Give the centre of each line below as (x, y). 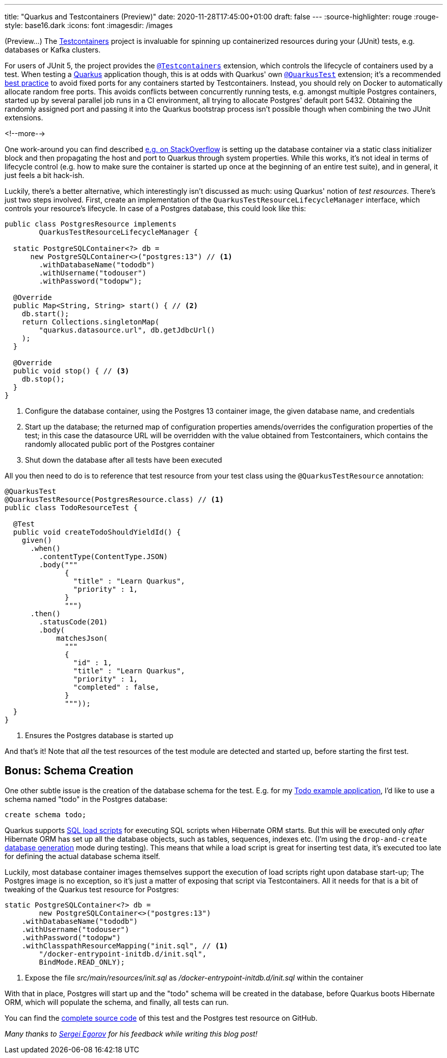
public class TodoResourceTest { (71, 508)
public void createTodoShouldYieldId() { (97, 532)
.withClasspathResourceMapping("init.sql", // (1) (125, 946)
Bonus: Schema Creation (69, 771)
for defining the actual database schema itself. (83, 856)
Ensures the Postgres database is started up (99, 735)
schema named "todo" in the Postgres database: (86, 799)
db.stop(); (43, 379)
